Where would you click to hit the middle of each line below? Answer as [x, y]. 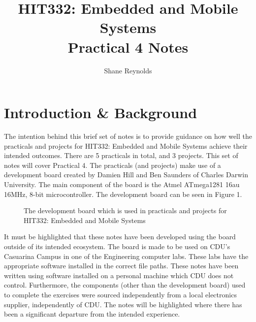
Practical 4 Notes [128, 47]
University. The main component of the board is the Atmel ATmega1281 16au [122, 184]
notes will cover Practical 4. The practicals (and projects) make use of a [112, 165]
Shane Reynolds [128, 70]
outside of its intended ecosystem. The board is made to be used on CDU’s [117, 246]
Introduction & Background [101, 113]
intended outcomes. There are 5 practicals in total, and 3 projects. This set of [121, 155]
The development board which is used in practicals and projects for [125, 210]
